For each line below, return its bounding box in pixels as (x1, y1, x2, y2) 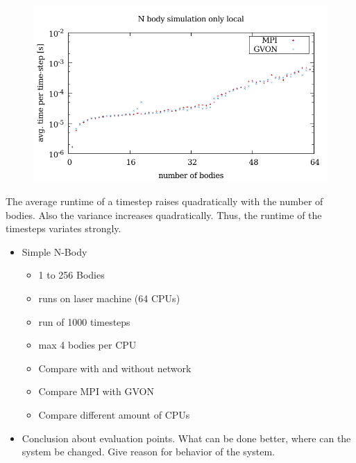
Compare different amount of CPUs (38, 407, 190, 421)
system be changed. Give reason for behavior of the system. (22, 444, 275, 459)
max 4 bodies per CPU (38, 338, 137, 352)
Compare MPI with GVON (38, 384, 154, 399)
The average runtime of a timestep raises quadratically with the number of (6, 193, 323, 208)
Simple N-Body (22, 244, 87, 259)
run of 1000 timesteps (38, 314, 130, 329)
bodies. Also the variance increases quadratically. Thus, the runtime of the (6, 207, 322, 222)
